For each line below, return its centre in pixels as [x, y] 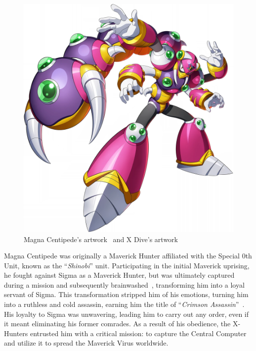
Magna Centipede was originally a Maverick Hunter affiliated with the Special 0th [128, 256]
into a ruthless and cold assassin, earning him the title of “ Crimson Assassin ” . [124, 304]
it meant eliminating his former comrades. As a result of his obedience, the [117, 324]
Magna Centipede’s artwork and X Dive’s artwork [101, 239]
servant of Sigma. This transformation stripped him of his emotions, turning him [126, 294]
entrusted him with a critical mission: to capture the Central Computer [138, 333]
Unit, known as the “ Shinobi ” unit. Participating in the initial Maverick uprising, [127, 265]
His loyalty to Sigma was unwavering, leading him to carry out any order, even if [127, 314]
